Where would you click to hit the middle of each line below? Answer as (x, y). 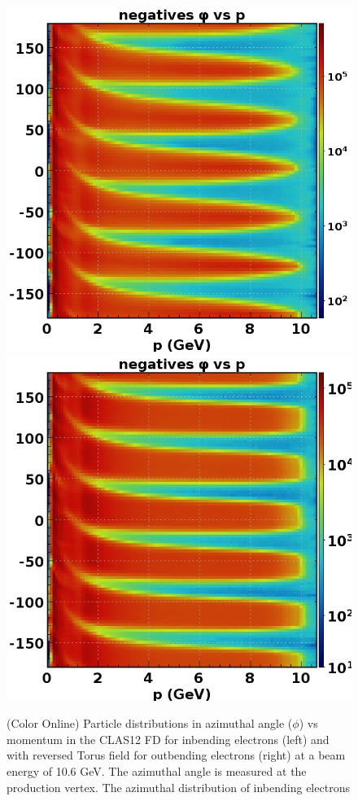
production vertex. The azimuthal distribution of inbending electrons (178, 787)
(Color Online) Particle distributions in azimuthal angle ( (150, 723)
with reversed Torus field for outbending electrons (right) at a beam (176, 755)
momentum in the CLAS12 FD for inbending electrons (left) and (168, 739)
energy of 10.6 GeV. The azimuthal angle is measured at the (157, 770)
